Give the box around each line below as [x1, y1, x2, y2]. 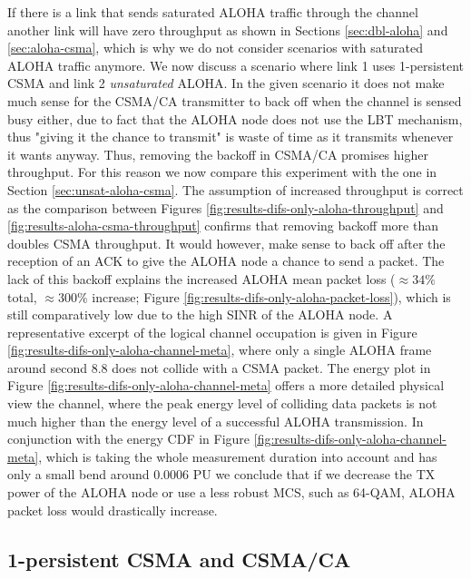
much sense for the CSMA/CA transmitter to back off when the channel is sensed [7, 91, 462, 110]
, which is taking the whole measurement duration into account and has [38, 447, 437, 466]
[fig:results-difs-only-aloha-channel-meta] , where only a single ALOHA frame [7, 340, 432, 359]
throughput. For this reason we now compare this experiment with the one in [7, 162, 437, 182]
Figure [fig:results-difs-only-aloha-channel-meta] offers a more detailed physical [7, 376, 445, 395]
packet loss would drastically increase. [7, 500, 218, 519]
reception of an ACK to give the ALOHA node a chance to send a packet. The [7, 251, 445, 270]
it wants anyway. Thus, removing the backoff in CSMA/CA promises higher [7, 144, 428, 163]
